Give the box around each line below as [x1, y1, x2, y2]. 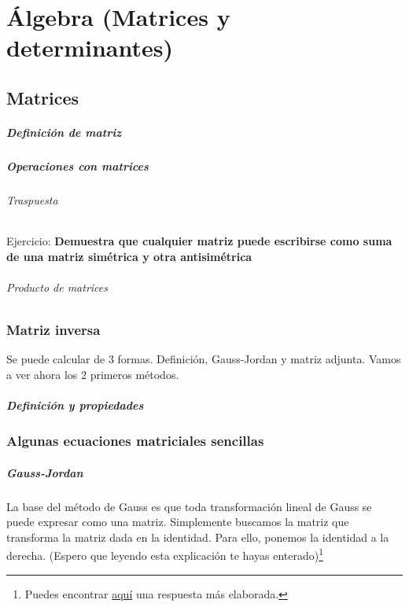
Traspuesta [6, 191, 58, 208]
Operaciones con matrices [6, 157, 149, 174]
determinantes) [6, 31, 173, 64]
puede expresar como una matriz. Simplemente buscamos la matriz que [6, 513, 349, 530]
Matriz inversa [6, 320, 101, 340]
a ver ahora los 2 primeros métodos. [6, 366, 179, 382]
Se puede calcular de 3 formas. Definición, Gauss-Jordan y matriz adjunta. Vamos [6, 351, 401, 367]
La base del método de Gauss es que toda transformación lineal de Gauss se [6, 498, 372, 514]
